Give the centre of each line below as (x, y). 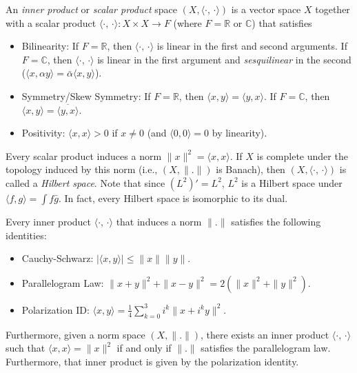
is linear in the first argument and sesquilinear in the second (224, 59)
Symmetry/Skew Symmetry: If (86, 95)
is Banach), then (251, 169)
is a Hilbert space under (292, 182)
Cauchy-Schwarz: (58, 258)
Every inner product (49, 221)
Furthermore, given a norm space (75, 334)
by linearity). (239, 133)
